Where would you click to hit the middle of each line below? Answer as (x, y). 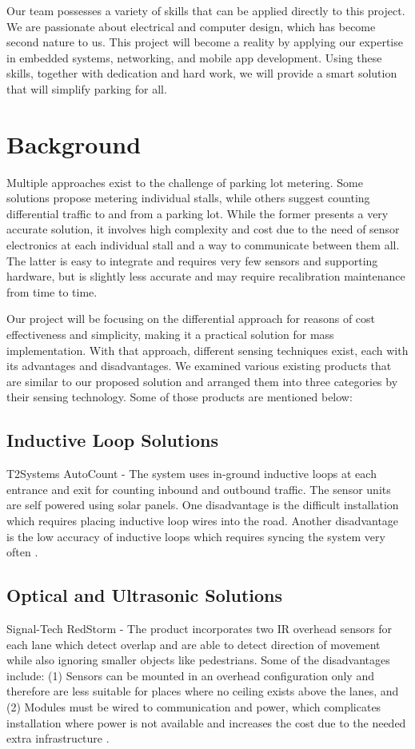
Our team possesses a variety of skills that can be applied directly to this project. (206, 10)
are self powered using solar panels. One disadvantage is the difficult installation (203, 505)
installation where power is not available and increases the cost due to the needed (206, 722)
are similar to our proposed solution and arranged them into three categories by (202, 381)
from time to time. (52, 291)
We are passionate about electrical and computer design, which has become (191, 26)
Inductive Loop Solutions (112, 440)
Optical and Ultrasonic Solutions (145, 595)
